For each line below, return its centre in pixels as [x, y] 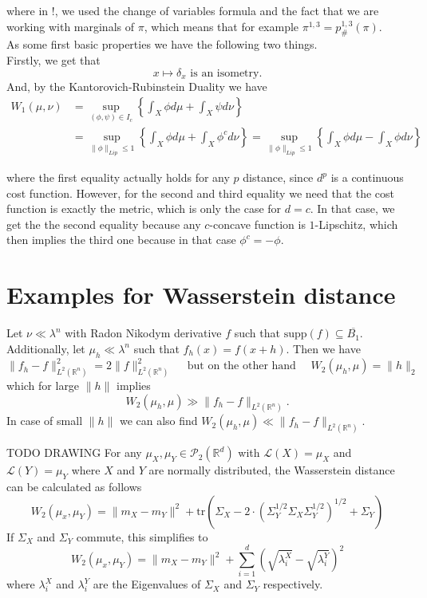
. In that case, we [352, 209]
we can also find [158, 421]
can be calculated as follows [74, 487]
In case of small [45, 421]
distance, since [278, 177]
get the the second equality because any [104, 224]
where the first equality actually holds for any [118, 177]
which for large [43, 385]
